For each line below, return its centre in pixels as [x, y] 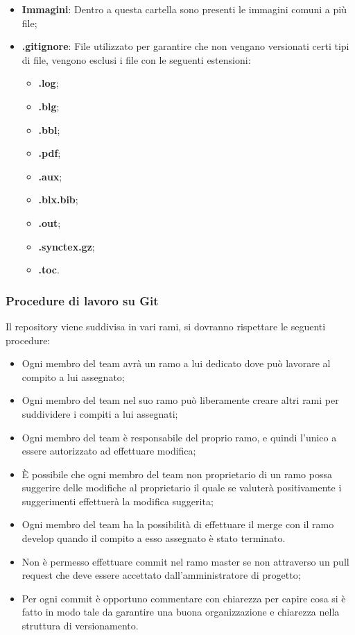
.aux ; [50, 176]
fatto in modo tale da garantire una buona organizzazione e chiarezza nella [181, 612]
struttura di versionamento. [80, 626]
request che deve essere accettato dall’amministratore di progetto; [161, 575]
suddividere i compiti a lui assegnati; [100, 413]
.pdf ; [50, 153]
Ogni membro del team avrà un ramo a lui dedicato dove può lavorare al [176, 363]
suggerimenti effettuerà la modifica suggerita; [118, 501]
